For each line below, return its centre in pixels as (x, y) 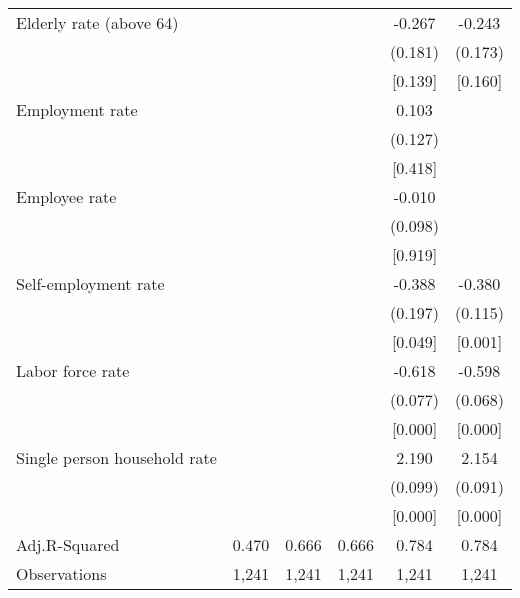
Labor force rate (73, 370)
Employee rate (66, 196)
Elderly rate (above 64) (97, 22)
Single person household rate (116, 457)
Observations (61, 573)
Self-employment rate (90, 283)
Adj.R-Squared (68, 544)
